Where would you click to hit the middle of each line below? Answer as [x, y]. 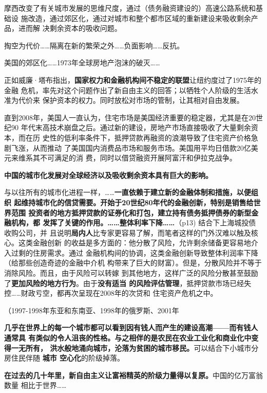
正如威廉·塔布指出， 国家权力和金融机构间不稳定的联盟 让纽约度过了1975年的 [133, 79]
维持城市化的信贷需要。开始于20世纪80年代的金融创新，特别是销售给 [137, 202]
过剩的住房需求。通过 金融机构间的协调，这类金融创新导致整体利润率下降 [135, 252]
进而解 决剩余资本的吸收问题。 [70, 28]
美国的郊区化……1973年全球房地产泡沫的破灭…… [82, 62]
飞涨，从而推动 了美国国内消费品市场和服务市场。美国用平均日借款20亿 [131, 147]
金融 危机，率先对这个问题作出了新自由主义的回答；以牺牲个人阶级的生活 [128, 90]
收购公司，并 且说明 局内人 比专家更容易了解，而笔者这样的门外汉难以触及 [128, 232]
